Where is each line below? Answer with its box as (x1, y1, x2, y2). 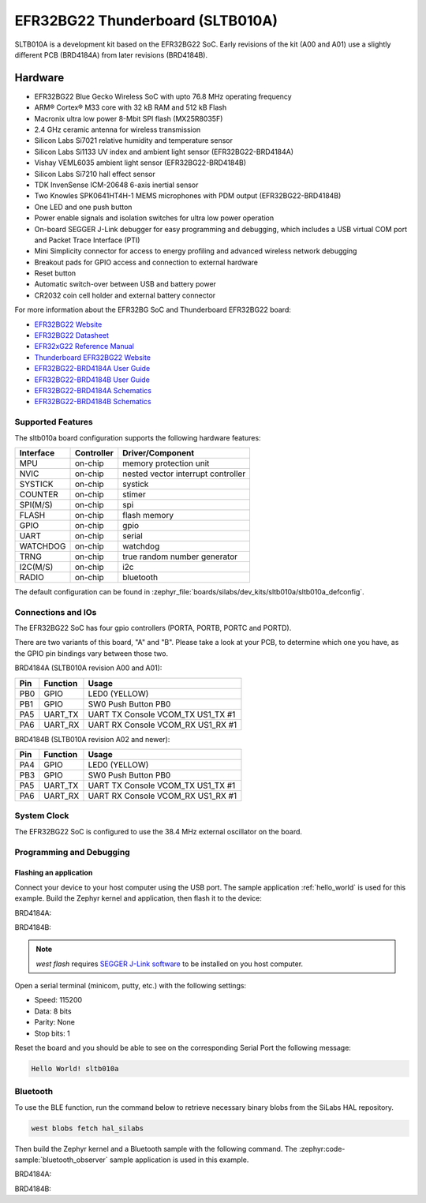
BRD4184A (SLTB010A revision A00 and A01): (14, 663, 163, 673)
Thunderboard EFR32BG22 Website (34, 352, 151, 362)
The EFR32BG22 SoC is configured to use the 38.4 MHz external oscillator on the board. (14, 826, 303, 836)
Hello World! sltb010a (31, 1064, 119, 1073)
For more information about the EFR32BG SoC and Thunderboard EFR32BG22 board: (14, 305, 292, 315)
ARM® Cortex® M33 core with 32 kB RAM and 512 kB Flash (34, 103, 227, 112)
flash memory (122, 509, 174, 520)
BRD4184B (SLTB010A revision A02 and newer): (14, 734, 170, 744)
